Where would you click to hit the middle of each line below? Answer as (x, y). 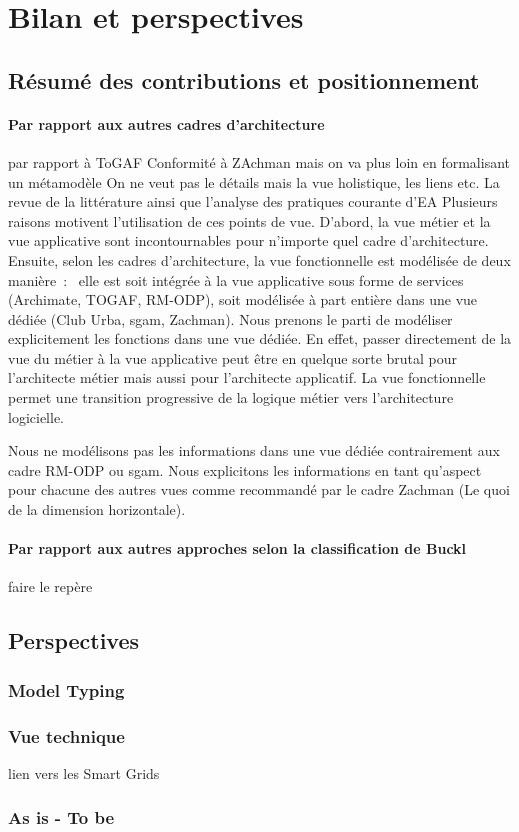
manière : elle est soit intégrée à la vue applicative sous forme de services (236, 279)
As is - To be (61, 817)
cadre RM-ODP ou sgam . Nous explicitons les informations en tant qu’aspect (245, 469)
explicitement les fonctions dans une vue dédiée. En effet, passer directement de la (260, 338)
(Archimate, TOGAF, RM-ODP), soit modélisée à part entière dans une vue (243, 299)
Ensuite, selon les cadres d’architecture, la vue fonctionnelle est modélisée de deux (259, 259)
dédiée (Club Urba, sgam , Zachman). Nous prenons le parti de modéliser (230, 318)
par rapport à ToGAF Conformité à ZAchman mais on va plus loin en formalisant (259, 161)
